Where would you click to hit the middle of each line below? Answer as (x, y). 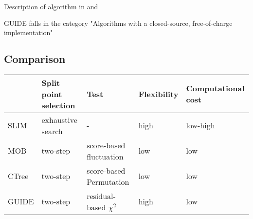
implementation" (28, 32)
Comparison (35, 59)
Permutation (108, 181)
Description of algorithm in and (51, 6)
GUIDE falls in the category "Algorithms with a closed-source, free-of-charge (118, 23)
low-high (200, 125)
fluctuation (105, 156)
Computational (215, 88)
